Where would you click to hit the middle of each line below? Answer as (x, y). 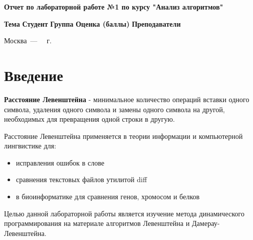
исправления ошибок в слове (60, 162)
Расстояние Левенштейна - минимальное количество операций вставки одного (127, 99)
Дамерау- (206, 223)
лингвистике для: (30, 146)
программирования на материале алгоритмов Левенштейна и (97, 223)
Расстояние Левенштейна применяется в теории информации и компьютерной (123, 136)
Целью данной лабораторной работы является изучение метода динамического (124, 213)
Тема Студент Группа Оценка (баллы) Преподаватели (92, 23)
